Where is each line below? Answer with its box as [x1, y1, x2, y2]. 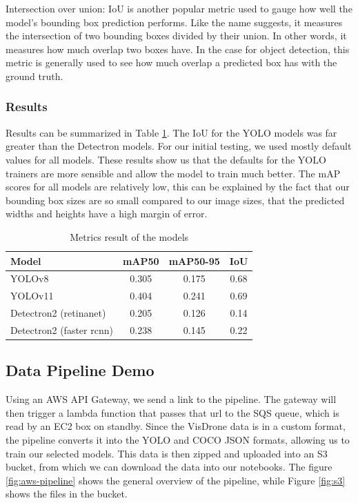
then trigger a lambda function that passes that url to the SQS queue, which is [6, 405, 339, 420]
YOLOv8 [10, 271, 49, 286]
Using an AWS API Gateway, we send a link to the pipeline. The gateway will [6, 392, 337, 406]
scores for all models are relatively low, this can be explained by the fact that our [6, 179, 350, 194]
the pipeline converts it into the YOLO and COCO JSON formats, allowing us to [6, 432, 350, 446]
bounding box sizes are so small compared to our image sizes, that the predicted [6, 193, 345, 207]
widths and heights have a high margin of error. [6, 206, 208, 221]
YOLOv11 [10, 288, 54, 303]
